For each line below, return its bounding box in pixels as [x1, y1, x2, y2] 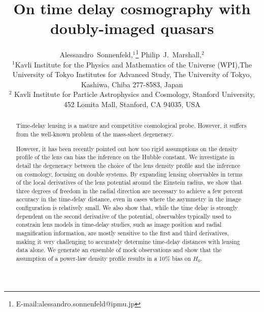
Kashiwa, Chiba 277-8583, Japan [81, 79, 183, 89]
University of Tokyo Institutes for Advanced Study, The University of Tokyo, [12, 69, 252, 80]
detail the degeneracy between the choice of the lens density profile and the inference [16, 161, 240, 169]
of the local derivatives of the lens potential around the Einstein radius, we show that [16, 178, 242, 187]
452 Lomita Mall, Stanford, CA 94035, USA [63, 98, 201, 109]
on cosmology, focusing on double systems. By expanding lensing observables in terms [16, 169, 243, 178]
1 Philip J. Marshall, [136, 48, 202, 59]
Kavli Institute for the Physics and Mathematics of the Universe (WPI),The [15, 59, 252, 70]
